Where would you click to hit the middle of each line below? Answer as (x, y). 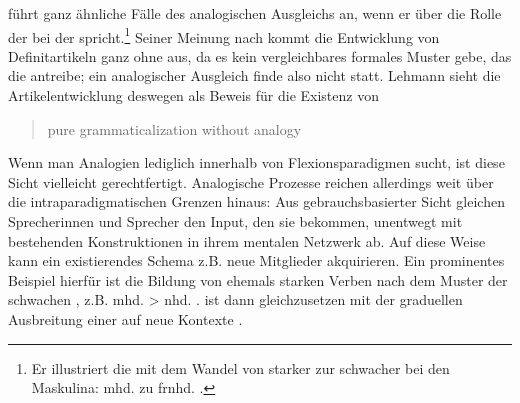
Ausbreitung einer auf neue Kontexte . (125, 318)
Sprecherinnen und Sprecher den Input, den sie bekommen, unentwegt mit (235, 221)
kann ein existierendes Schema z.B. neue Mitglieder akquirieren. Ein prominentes (256, 260)
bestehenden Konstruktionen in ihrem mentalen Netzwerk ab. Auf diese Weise (247, 240)
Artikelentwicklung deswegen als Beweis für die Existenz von (193, 95)
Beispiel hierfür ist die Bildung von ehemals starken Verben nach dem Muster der (258, 279)
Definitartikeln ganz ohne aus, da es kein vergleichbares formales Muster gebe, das (260, 55)
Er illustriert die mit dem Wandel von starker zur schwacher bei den (240, 367)
